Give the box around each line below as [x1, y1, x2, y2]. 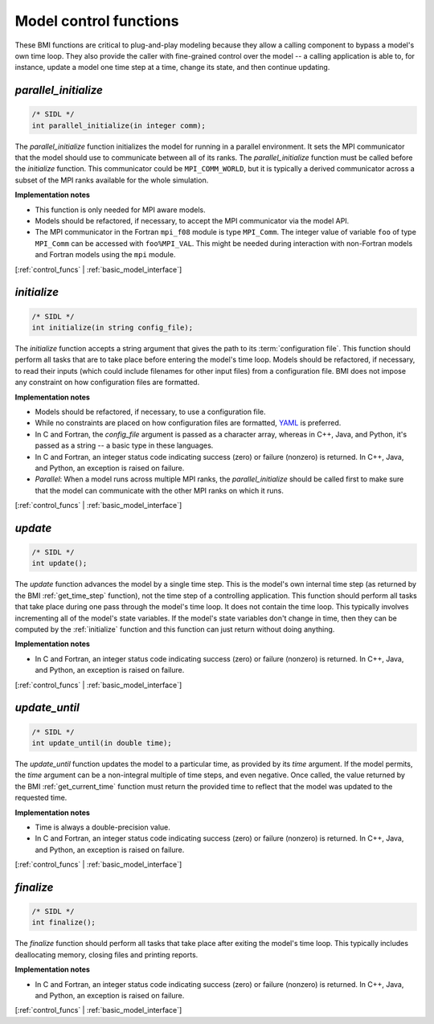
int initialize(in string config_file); [31, 323, 193, 332]
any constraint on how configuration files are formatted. [14, 378, 200, 387]
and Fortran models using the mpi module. [35, 250, 176, 260]
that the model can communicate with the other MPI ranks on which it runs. [35, 485, 285, 495]
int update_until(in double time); [31, 738, 172, 748]
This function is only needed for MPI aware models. [35, 205, 207, 215]
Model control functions [14, 12, 179, 30]
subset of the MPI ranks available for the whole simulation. [14, 175, 209, 185]
